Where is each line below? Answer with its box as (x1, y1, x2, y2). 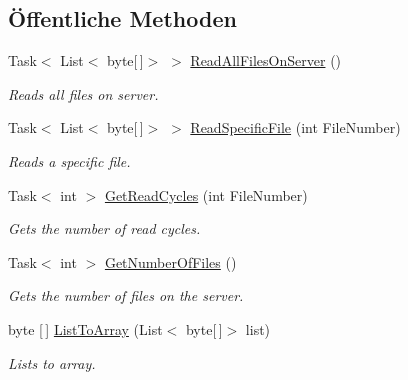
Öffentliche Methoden (8, 3, 237, 34)
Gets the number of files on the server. (8, 285, 244, 306)
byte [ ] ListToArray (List (8, 318, 163, 339)
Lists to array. (8, 352, 96, 373)
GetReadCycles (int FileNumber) (104, 184, 308, 205)
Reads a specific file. (8, 150, 131, 171)
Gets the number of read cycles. (8, 218, 201, 239)
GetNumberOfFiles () (104, 251, 237, 272)
